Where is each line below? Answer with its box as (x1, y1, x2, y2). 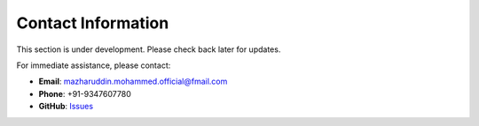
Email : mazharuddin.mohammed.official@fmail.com (38, 76, 228, 87)
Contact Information (16, 13, 169, 33)
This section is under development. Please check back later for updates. (16, 44, 281, 55)
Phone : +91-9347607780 (38, 88, 132, 99)
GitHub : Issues (38, 101, 93, 112)
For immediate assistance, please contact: (16, 60, 171, 70)
